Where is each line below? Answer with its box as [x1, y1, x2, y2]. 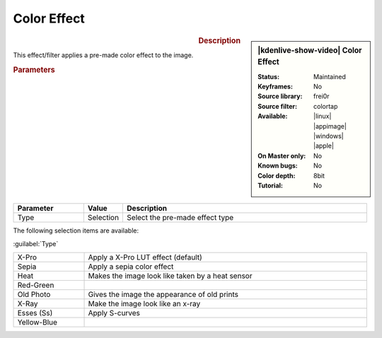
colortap [313, 102, 338, 110]
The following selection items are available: [13, 226, 139, 235]
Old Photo [17, 290, 51, 300]
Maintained [313, 72, 347, 81]
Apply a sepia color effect [88, 262, 174, 272]
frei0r [313, 92, 330, 100]
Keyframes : [257, 82, 294, 91]
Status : [257, 72, 279, 81]
